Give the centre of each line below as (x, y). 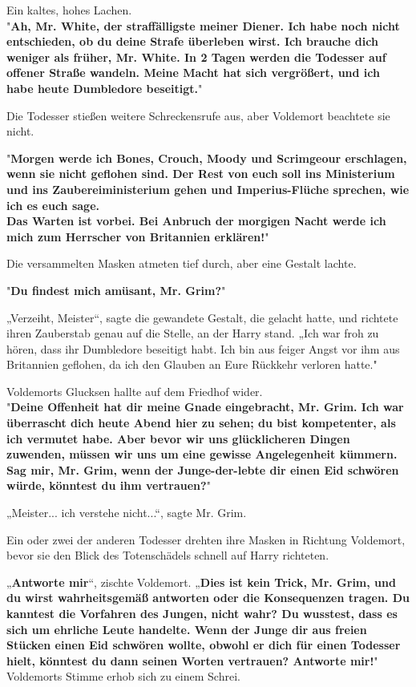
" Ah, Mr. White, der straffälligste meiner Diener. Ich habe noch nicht (203, 25)
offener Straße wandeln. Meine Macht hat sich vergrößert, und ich (193, 73)
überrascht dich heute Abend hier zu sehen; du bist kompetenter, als (201, 423)
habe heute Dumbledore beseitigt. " (105, 88)
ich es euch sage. (53, 205)
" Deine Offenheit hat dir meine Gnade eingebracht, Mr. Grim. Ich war (205, 407)
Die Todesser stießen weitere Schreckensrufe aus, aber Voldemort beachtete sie (198, 115)
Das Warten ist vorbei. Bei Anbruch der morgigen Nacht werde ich (196, 221)
